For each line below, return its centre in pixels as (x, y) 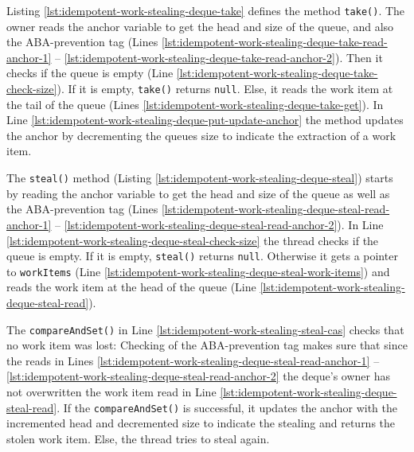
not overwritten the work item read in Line (111, 392)
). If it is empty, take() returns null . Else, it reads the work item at (225, 89)
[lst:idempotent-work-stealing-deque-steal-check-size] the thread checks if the (193, 240)
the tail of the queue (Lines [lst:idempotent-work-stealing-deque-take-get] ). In (195, 104)
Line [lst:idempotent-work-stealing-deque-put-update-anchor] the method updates (205, 120)
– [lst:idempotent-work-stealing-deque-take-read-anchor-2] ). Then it (219, 57)
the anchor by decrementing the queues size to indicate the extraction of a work (201, 135)
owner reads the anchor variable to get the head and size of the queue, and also (200, 26)
